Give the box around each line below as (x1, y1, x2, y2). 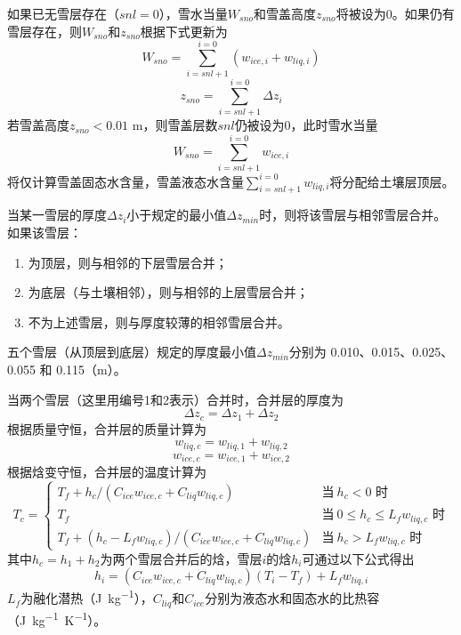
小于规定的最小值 (126, 205, 227, 224)
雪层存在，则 (7, 21, 82, 40)
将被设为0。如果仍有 (336, 4, 455, 22)
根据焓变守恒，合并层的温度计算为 (7, 462, 206, 481)
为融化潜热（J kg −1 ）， (20, 586, 153, 607)
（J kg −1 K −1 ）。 (7, 607, 107, 629)
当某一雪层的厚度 (7, 205, 107, 224)
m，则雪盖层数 (132, 116, 218, 134)
